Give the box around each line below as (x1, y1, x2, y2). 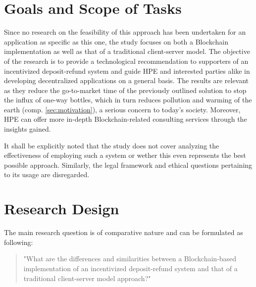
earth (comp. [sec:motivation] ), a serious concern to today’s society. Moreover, (4, 104, 241, 114)
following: (4, 237, 33, 247)
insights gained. (4, 124, 51, 134)
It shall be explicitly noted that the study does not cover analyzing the (4, 140, 219, 150)
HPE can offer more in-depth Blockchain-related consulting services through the (4, 114, 247, 124)
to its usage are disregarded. (4, 169, 90, 180)
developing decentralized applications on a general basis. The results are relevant (4, 75, 249, 86)
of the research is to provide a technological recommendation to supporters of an (4, 55, 249, 66)
